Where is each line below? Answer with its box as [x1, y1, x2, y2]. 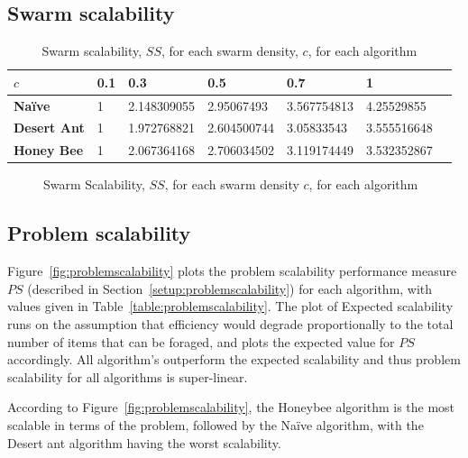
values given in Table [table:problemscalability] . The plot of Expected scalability [7, 297, 454, 316]
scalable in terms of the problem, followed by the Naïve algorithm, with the [7, 415, 424, 434]
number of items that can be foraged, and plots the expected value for [7, 332, 395, 351]
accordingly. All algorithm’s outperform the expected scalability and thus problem [7, 350, 461, 369]
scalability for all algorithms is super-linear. [7, 367, 248, 386]
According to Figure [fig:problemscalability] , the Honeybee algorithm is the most [7, 398, 455, 417]
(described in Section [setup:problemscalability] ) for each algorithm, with [27, 279, 433, 298]
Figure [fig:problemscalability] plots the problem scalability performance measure [7, 261, 457, 280]
